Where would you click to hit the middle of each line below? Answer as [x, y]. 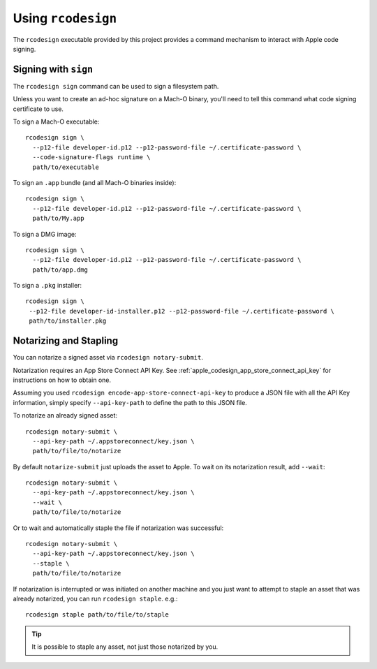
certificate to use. [38, 109]
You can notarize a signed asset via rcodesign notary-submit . [108, 358]
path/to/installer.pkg [68, 321]
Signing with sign [53, 69]
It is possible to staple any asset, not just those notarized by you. [125, 647]
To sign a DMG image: [45, 234]
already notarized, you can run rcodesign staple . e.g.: [95, 598]
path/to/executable [66, 167]
